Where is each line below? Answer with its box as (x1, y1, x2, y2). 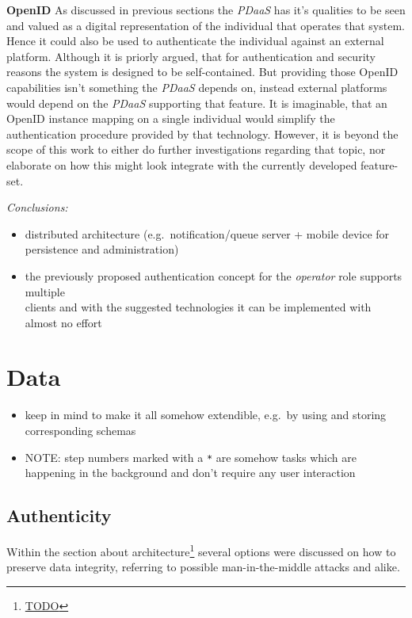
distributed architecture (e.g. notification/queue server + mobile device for (25, 225, 390, 242)
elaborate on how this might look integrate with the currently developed (6, 156, 357, 173)
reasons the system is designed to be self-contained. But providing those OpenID (6, 63, 399, 80)
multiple (25, 283, 65, 299)
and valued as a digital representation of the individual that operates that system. (6, 17, 405, 33)
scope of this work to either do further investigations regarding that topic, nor (6, 141, 386, 158)
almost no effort (25, 314, 102, 330)
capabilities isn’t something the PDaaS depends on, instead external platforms (6, 78, 387, 95)
